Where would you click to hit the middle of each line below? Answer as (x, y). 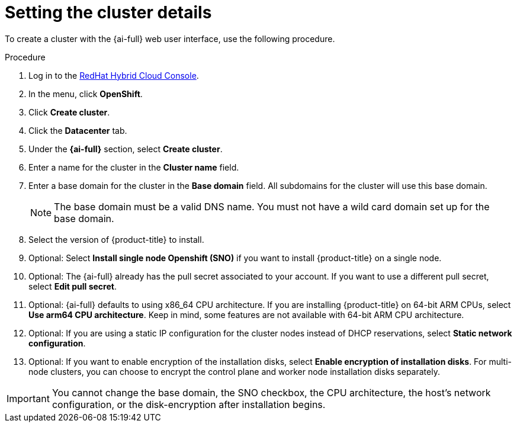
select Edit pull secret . (73, 286)
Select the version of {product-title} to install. (116, 239)
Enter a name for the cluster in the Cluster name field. (134, 167)
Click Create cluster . (69, 112)
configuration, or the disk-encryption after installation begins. (189, 404)
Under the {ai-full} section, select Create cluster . (126, 149)
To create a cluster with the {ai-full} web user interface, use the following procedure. (170, 38)
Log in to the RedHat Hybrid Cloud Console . (114, 75)
